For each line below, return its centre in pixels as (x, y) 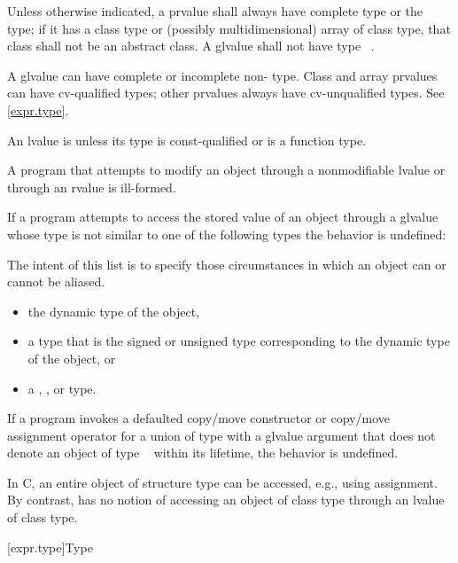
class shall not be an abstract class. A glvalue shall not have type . (191, 46)
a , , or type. (62, 388)
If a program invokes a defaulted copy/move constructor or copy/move (198, 418)
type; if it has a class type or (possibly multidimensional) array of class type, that (229, 28)
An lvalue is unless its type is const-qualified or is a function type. (187, 140)
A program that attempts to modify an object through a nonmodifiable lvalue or (226, 170)
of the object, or (72, 358)
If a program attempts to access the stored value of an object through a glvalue (223, 217)
